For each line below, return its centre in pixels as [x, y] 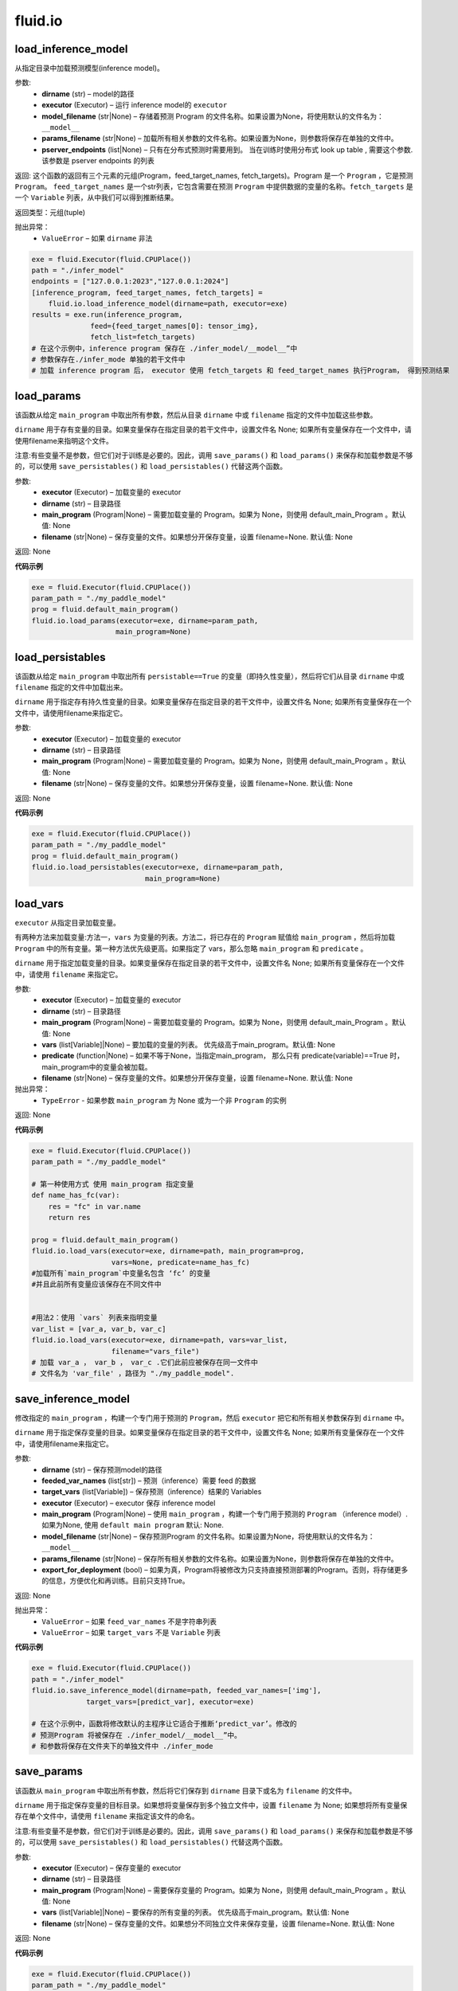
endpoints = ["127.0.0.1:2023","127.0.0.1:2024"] [130, 282]
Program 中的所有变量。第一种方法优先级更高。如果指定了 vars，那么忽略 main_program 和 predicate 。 [191, 949]
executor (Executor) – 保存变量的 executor [112, 1868]
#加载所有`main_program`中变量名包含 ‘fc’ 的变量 [121, 1273]
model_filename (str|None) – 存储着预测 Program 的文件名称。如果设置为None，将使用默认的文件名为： [213, 116]
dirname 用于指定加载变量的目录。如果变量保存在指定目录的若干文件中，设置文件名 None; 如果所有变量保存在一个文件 [210, 963]
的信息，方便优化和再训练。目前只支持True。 [115, 1581]
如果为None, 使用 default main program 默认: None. [133, 1525]
